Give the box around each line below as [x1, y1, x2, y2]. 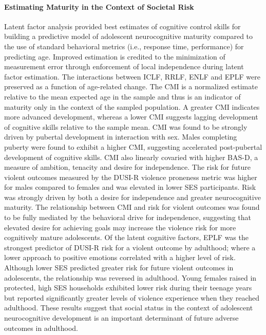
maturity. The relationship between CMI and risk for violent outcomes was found [4, 202, 260, 212]
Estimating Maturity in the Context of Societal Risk [4, 1, 194, 12]
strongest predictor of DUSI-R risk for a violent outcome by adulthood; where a [4, 242, 256, 252]
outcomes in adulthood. [4, 322, 78, 333]
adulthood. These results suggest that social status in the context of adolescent [4, 302, 253, 313]
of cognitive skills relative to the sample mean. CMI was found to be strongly [4, 121, 248, 132]
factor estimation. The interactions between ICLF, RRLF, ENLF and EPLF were [4, 71, 261, 82]
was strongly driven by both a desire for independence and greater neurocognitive [4, 191, 261, 202]
